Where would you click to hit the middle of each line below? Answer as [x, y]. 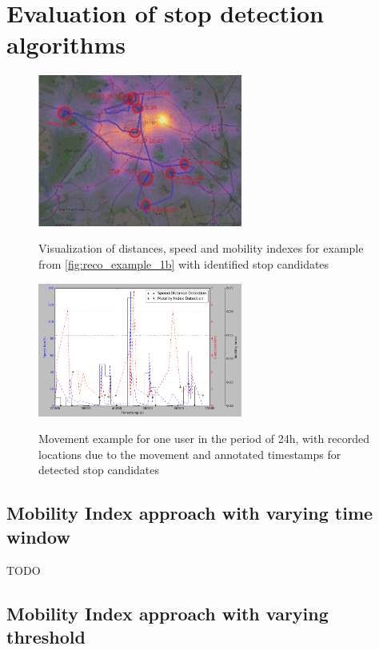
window [38, 536]
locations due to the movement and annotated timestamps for [190, 454]
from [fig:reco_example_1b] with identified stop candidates [184, 264]
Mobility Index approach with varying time [190, 513]
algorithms [66, 44]
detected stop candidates [99, 470]
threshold [46, 636]
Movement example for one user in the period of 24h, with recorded [204, 439]
